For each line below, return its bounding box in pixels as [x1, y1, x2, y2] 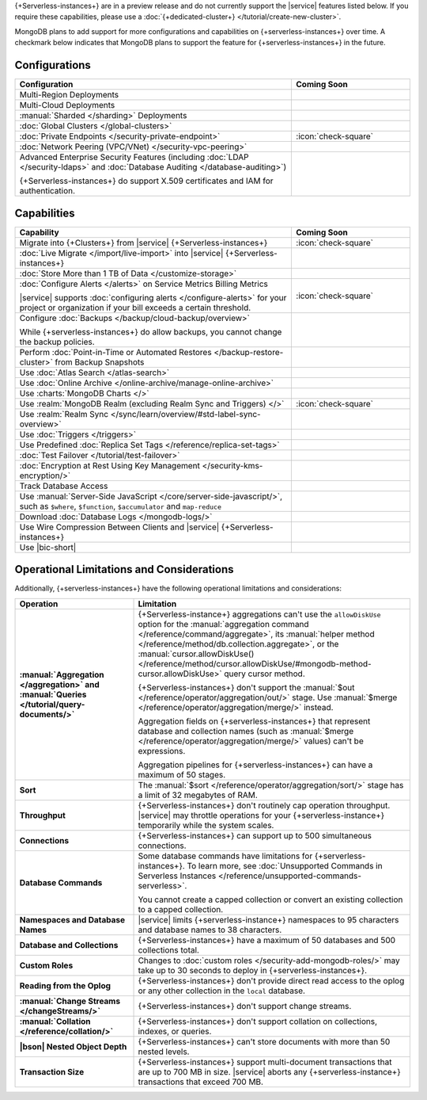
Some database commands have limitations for [138, 850, 313, 861]
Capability [19, 227, 59, 238]
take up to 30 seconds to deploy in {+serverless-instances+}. [138, 964, 368, 976]
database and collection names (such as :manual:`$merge [138, 725, 354, 736]
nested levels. [138, 1046, 190, 1057]
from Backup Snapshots [55, 357, 145, 368]
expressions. [138, 745, 186, 756]
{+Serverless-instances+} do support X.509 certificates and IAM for [19, 175, 274, 186]
